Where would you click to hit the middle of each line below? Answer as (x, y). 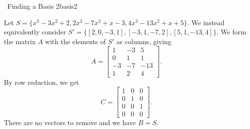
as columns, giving (144, 41)
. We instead (206, 22)
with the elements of (75, 41)
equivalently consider (35, 32)
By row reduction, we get (42, 82)
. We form (232, 32)
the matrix (20, 41)
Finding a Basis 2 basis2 (42, 6)
